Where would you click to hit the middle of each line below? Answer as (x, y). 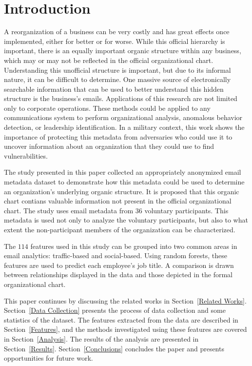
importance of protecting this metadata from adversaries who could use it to (118, 136)
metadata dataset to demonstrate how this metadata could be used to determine (124, 182)
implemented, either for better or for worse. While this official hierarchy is (115, 41)
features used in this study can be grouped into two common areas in (134, 246)
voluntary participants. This (186, 210)
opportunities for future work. (48, 358)
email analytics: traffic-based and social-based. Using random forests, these (116, 255)
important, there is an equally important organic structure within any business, (123, 51)
